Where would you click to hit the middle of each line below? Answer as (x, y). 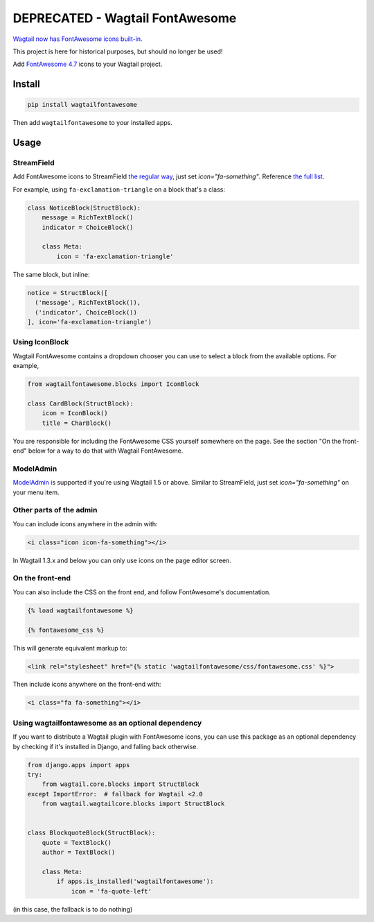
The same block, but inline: (51, 274)
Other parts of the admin (55, 510)
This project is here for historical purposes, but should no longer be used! (118, 51)
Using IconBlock (41, 342)
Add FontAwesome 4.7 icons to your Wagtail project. (88, 64)
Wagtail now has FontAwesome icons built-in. (78, 39)
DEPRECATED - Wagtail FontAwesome (125, 18)
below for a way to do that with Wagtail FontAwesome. (106, 451)
